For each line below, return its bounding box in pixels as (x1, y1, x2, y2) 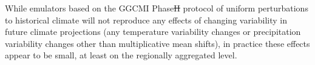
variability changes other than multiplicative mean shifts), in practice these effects (5, 37, 310, 49)
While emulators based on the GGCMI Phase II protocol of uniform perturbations (5, 2, 308, 14)
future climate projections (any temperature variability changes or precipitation (5, 25, 301, 38)
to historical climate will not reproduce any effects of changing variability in (5, 13, 288, 26)
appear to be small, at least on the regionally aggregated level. (5, 49, 237, 61)
